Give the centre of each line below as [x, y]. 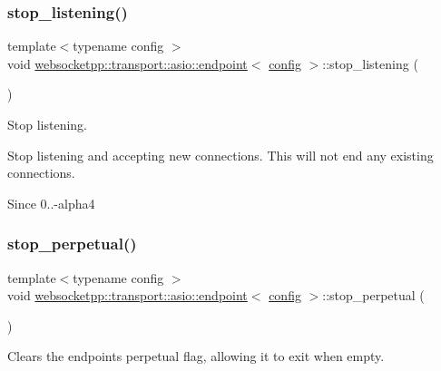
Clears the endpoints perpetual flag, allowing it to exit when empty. [196, 356]
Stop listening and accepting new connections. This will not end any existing [220, 155]
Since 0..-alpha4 [51, 203]
